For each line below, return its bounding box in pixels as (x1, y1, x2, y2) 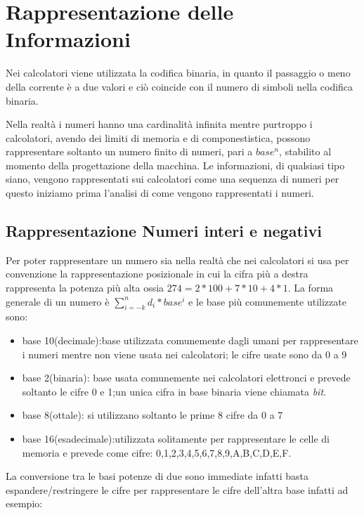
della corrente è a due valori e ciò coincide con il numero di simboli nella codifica (6, 79, 353, 93)
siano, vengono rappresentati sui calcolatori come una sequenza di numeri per (6, 171, 339, 186)
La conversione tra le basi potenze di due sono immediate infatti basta (6, 469, 309, 483)
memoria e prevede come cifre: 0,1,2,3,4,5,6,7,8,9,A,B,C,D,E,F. (22, 445, 292, 459)
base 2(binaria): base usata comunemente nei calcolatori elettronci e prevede (22, 370, 351, 385)
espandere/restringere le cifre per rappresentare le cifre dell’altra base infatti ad (6, 482, 349, 497)
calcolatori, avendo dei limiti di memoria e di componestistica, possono (6, 130, 311, 145)
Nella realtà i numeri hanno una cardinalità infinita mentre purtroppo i (6, 117, 313, 131)
